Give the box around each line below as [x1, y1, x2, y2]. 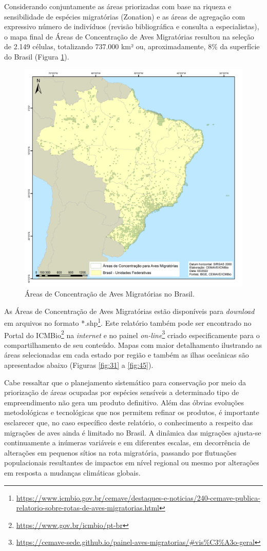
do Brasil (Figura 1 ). [4, 51, 69, 62]
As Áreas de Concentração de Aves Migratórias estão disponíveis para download [4, 305, 255, 316]
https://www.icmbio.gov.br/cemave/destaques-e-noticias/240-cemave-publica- [16, 492, 260, 503]
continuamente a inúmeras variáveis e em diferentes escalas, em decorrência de [4, 437, 250, 448]
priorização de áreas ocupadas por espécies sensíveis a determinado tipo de [4, 387, 239, 398]
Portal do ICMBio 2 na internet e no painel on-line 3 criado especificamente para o [4, 328, 260, 340]
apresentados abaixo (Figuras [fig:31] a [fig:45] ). [4, 360, 154, 370]
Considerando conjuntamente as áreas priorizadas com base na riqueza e [4, 1, 232, 11]
